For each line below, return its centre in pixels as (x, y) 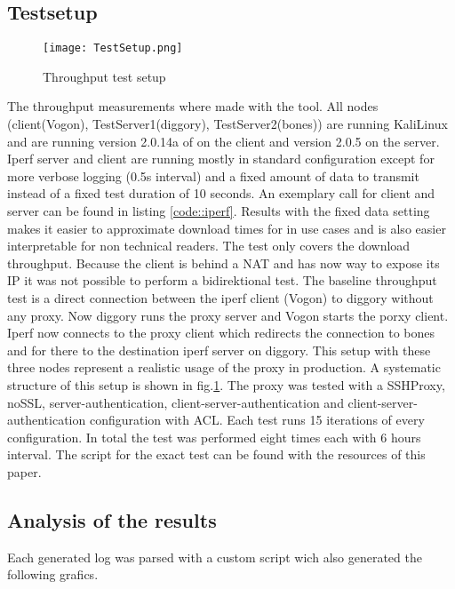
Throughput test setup (104, 76)
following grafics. (53, 574)
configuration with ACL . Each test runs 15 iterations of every (257, 420)
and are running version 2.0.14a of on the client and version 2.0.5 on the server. (224, 141)
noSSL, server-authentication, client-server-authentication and (176, 402)
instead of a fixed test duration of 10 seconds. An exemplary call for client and (221, 193)
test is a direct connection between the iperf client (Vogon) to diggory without (220, 297)
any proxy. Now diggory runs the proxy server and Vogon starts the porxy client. (228, 315)
